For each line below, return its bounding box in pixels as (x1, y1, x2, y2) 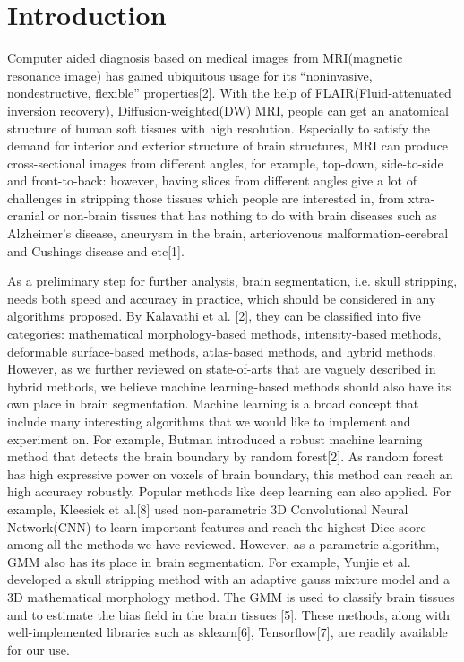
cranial (7, 206, 45, 225)
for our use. (7, 640, 70, 658)
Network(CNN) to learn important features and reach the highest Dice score (7, 517, 426, 536)
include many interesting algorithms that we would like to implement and (7, 412, 411, 430)
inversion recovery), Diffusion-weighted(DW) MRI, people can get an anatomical (7, 100, 449, 119)
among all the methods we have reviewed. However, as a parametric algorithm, (7, 535, 440, 554)
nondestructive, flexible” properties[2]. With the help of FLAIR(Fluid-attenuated (7, 83, 451, 102)
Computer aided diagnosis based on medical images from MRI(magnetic (7, 48, 403, 67)
